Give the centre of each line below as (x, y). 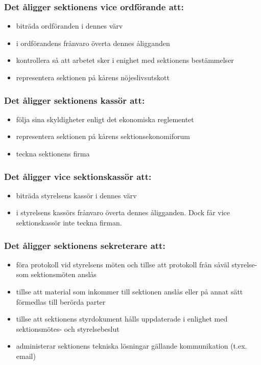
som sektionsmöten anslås (56, 274)
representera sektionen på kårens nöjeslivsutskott (93, 77)
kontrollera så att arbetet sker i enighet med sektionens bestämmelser (125, 60)
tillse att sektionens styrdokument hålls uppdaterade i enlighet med (122, 319)
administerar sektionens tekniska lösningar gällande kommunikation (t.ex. (132, 346)
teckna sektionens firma (53, 153)
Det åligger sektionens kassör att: (75, 100)
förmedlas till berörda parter (61, 301)
